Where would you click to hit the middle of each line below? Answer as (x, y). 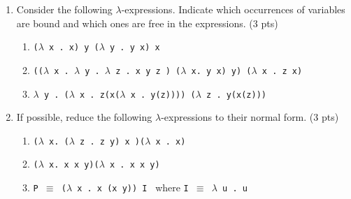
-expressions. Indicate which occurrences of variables (233, 9)
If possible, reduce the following (84, 117)
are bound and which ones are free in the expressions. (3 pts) (147, 23)
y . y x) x (135, 48)
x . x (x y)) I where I (133, 187)
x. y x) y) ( (221, 71)
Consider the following (64, 9)
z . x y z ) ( (148, 71)
